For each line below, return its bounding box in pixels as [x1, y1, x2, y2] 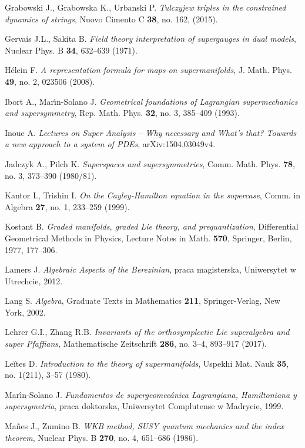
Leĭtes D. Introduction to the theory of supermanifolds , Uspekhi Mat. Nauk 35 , [5, 357, 289, 369]
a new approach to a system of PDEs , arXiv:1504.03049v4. [5, 138, 216, 150]
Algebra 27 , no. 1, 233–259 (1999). [5, 200, 130, 213]
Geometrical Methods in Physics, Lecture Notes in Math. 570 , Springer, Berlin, [5, 231, 292, 244]
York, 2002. [5, 306, 46, 318]
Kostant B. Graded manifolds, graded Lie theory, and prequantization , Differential [5, 220, 299, 233]
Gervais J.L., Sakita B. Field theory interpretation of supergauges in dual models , [5, 32, 296, 45]
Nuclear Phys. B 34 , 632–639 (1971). [5, 44, 138, 56]
